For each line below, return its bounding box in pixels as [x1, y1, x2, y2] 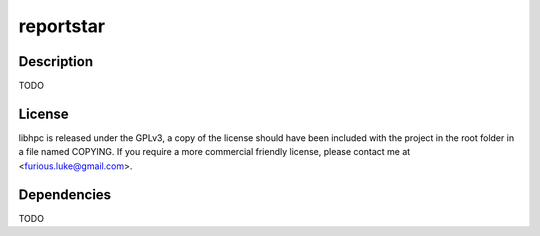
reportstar [18, 15, 105, 37]
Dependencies [18, 186, 112, 203]
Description [18, 53, 94, 70]
